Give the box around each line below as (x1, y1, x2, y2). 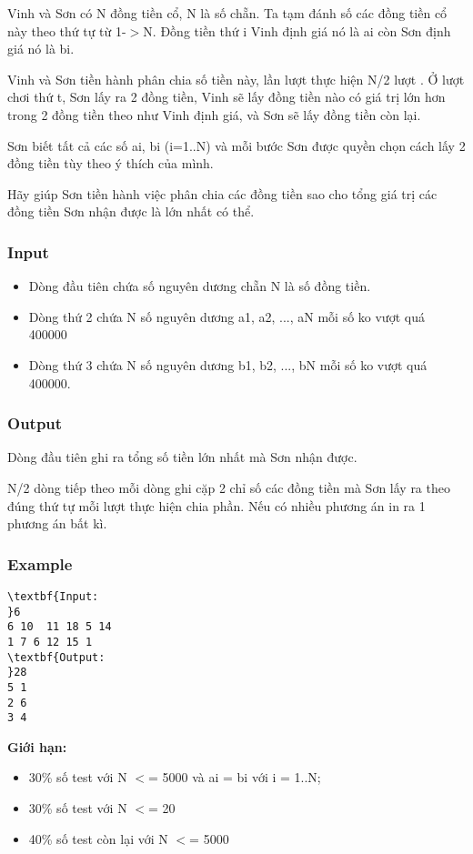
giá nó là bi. (7, 39, 75, 58)
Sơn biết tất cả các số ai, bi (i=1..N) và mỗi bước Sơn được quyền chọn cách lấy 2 (7, 136, 466, 155)
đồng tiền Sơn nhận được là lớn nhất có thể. (7, 202, 255, 221)
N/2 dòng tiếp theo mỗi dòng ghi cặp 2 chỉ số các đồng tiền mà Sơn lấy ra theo (7, 477, 450, 497)
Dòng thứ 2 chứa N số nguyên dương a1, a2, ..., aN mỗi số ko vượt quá (28, 306, 425, 326)
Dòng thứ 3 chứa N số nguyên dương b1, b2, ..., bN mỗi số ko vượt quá (28, 355, 428, 374)
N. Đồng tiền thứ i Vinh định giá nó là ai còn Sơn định (143, 21, 451, 40)
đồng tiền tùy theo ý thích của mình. (7, 154, 214, 173)
